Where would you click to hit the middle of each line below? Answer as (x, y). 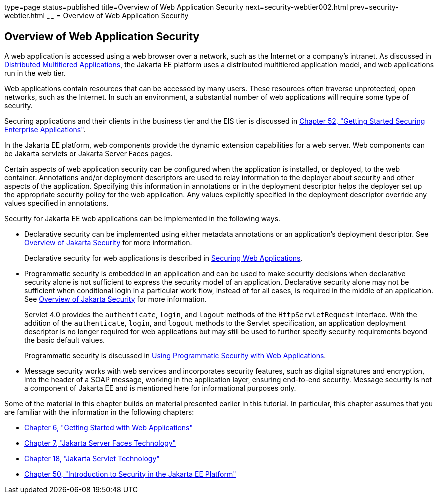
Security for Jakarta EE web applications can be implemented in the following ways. (142, 218)
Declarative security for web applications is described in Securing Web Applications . (163, 258)
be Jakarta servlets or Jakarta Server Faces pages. (88, 153)
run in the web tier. (35, 73)
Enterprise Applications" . (45, 129)
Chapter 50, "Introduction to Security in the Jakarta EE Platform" (130, 474)
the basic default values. (65, 340)
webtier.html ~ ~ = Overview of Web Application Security (96, 16)
